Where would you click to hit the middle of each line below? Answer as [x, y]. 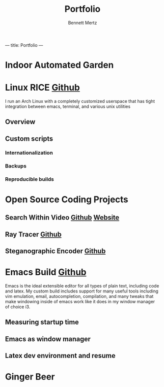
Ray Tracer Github [33, 234]
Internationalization [29, 153]
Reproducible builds [29, 179]
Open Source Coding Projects [67, 199]
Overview [20, 122]
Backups [16, 166]
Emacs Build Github [46, 272]
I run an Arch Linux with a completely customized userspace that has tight [80, 101]
